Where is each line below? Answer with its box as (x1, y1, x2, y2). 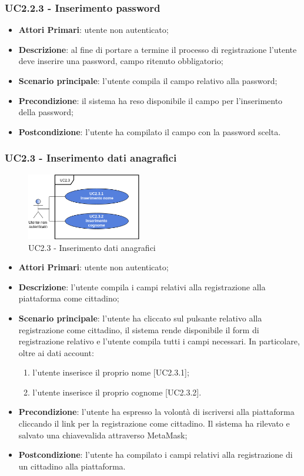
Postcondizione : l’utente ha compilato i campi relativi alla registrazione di (18, 448, 293, 461)
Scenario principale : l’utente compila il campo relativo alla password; (18, 75, 278, 86)
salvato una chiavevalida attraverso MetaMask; (18, 428, 188, 441)
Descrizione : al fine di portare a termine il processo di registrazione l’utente (18, 43, 297, 55)
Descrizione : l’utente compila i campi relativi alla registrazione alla (18, 280, 266, 293)
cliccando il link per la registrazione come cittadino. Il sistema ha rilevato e (18, 417, 290, 430)
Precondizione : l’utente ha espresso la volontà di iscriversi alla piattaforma (18, 405, 295, 418)
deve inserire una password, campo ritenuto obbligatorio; (18, 55, 223, 67)
